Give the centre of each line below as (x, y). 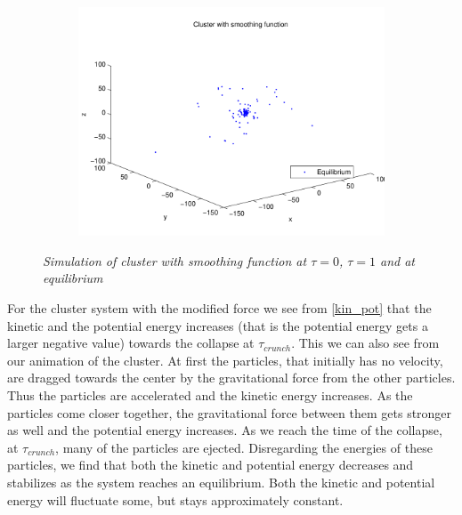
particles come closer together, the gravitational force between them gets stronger (230, 412)
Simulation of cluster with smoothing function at (175, 260)
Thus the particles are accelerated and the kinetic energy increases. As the (210, 395)
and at (398, 260)
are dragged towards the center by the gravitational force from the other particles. (231, 378)
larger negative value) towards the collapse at (131, 343)
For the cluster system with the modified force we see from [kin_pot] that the (219, 308)
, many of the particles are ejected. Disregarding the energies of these (244, 447)
